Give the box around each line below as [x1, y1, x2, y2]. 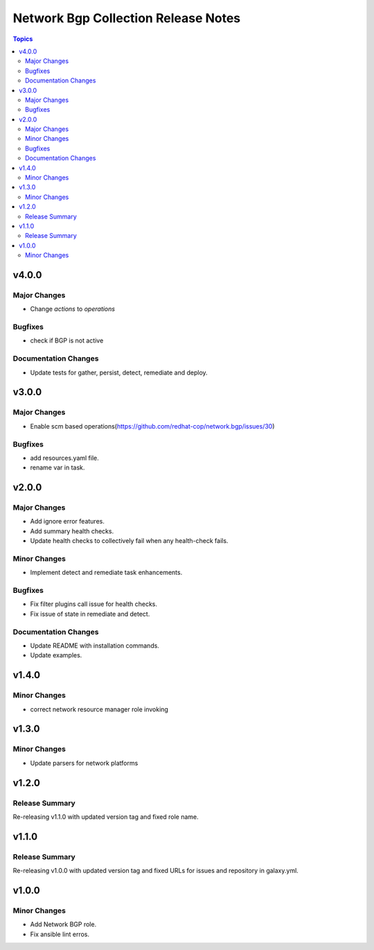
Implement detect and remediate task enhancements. [30, 569, 183, 577]
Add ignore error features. [30, 517, 105, 526]
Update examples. [30, 651, 82, 659]
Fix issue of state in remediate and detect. [30, 610, 150, 618]
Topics [12, 35, 33, 43]
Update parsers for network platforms [30, 759, 139, 767]
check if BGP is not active [30, 336, 104, 345]
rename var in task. [30, 463, 85, 472]
